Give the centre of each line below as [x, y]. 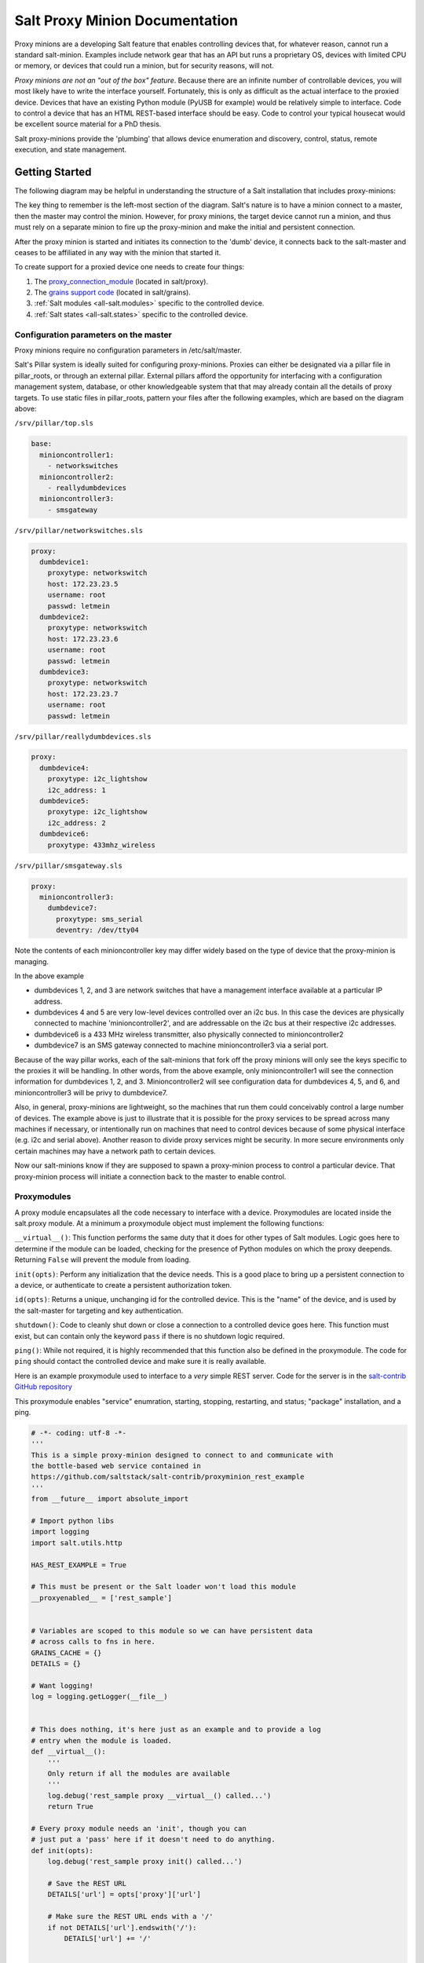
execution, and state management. [71, 150]
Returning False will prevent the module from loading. [103, 1259]
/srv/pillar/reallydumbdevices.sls [83, 737]
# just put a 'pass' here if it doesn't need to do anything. [153, 1840]
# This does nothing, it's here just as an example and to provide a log [176, 1730]
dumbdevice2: [64, 617]
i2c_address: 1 [77, 790]
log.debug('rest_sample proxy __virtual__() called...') [159, 1795]
